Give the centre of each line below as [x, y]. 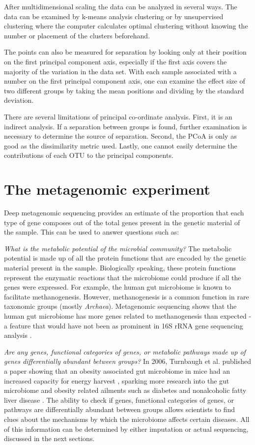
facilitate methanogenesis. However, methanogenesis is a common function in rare [127, 296]
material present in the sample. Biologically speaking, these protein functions [120, 267]
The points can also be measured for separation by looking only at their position [125, 52]
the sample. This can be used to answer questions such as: [92, 232]
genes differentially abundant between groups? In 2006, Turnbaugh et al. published [127, 361]
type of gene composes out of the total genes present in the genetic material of [122, 222]
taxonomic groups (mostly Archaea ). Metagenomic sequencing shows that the [120, 306]
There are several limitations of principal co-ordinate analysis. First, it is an [118, 116]
